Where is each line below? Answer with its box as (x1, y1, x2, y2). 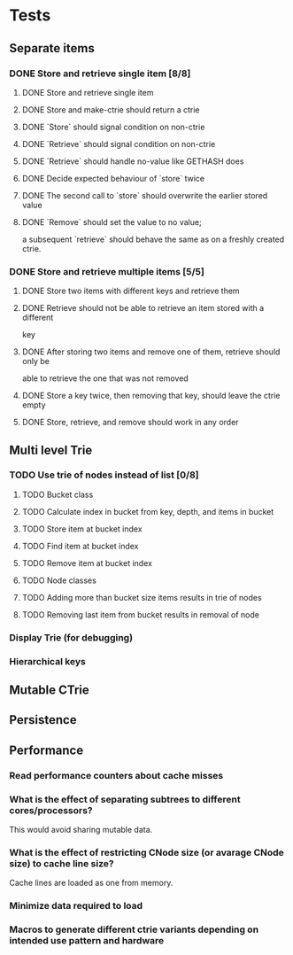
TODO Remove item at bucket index (21, 557, 153, 568)
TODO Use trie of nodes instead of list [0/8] (9, 469, 199, 481)
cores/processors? (9, 804, 93, 816)
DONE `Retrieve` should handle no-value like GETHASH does (21, 156, 244, 167)
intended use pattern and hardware (9, 935, 165, 947)
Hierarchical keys (9, 655, 87, 667)
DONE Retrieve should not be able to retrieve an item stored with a (21, 303, 265, 314)
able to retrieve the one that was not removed (21, 373, 189, 384)
